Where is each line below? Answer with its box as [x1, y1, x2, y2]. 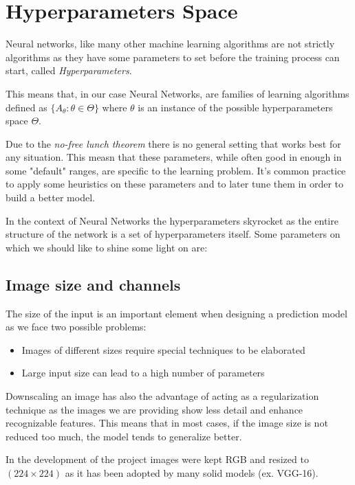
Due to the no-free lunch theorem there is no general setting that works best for [6, 136, 341, 150]
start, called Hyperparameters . [6, 63, 132, 78]
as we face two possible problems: [6, 319, 147, 334]
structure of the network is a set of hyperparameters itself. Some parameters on [6, 227, 341, 241]
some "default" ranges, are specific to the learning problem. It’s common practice [6, 163, 346, 177]
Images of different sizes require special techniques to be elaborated [21, 342, 305, 357]
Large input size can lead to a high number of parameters [21, 365, 265, 380]
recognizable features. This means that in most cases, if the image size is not [6, 416, 328, 430]
